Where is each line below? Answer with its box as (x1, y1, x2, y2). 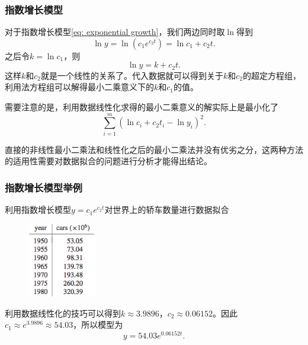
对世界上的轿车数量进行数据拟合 (104, 203, 229, 216)
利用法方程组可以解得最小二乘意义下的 (5, 81, 154, 93)
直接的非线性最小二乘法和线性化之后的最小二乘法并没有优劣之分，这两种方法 (5, 143, 303, 155)
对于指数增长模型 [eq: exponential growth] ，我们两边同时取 (5, 25, 225, 38)
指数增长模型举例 (5, 180, 82, 194)
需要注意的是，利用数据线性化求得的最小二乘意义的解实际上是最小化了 (5, 101, 278, 113)
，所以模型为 (73, 318, 123, 331)
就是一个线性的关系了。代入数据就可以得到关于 (41, 69, 224, 81)
